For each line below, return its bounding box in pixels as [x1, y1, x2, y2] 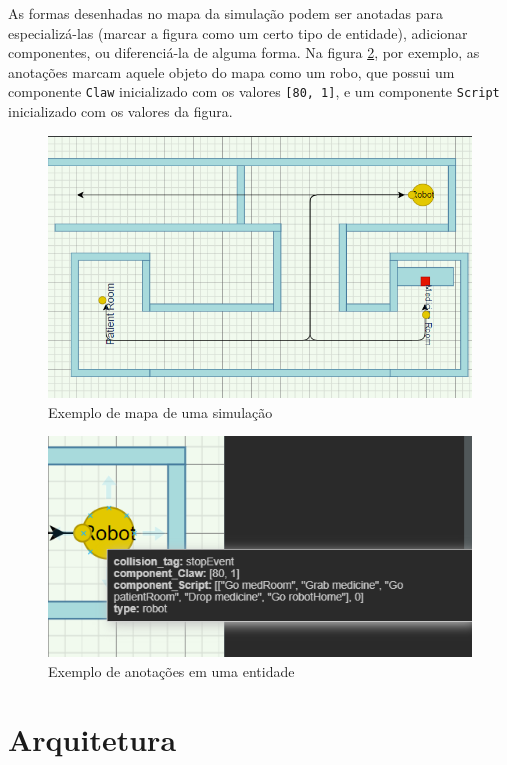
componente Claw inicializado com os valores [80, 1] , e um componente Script [8, 81, 500, 102]
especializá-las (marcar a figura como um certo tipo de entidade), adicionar [8, 22, 468, 43]
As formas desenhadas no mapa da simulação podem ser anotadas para [8, 3, 444, 23]
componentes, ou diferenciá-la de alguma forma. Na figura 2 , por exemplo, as [8, 42, 480, 63]
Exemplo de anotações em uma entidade [48, 660, 295, 681]
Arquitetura [8, 719, 177, 760]
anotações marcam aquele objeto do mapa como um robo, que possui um [8, 61, 455, 82]
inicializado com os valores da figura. [8, 101, 233, 122]
